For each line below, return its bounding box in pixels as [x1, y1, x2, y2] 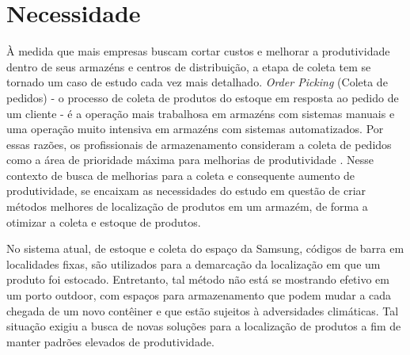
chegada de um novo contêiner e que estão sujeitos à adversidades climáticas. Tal [6, 302, 399, 319]
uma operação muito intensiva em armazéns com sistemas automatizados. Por [6, 120, 384, 137]
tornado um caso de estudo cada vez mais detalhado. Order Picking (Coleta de [6, 74, 388, 90]
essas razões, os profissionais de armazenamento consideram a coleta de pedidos [6, 136, 392, 152]
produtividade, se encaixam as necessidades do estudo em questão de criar [6, 182, 366, 199]
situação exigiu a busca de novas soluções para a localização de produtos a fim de [6, 318, 401, 334]
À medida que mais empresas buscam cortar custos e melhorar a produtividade [6, 43, 390, 59]
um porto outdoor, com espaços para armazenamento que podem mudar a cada [6, 287, 392, 303]
